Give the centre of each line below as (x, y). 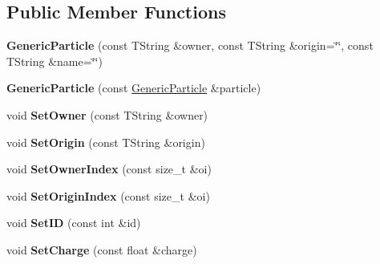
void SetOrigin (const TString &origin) (106, 142)
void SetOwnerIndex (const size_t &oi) (109, 169)
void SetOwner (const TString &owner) (107, 114)
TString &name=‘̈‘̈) (55, 61)
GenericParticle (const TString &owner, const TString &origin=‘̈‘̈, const (190, 45)
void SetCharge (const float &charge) (102, 249)
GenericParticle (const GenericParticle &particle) (134, 88)
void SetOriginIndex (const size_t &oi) (108, 195)
